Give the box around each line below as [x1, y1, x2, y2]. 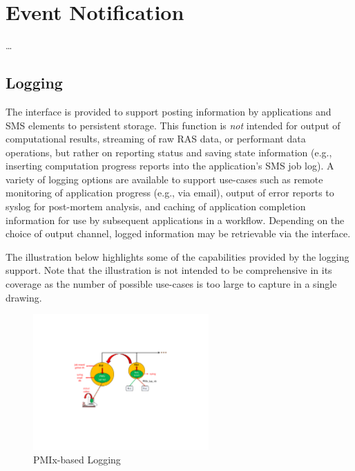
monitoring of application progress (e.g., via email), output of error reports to [6, 185, 334, 200]
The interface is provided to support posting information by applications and [6, 104, 332, 118]
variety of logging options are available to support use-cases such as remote [6, 172, 323, 186]
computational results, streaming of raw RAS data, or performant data [6, 131, 306, 146]
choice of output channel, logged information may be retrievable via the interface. [6, 226, 351, 241]
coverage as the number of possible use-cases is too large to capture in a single [6, 277, 337, 291]
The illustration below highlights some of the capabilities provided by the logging [6, 249, 349, 264]
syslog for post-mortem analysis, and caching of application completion [6, 199, 306, 214]
